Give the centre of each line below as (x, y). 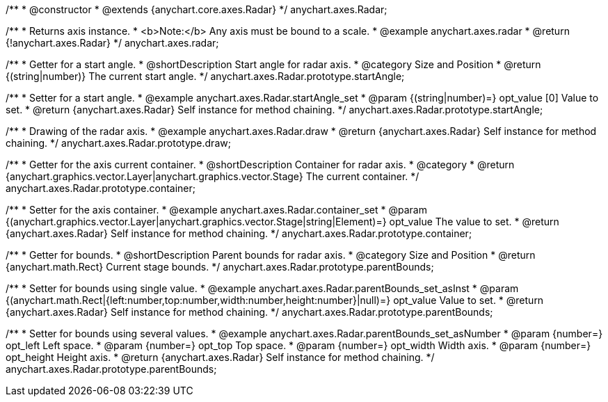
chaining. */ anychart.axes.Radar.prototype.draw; (118, 143)
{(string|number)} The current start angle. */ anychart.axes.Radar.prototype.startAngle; (205, 76)
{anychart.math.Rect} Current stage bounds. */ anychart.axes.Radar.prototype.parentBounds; (220, 267)
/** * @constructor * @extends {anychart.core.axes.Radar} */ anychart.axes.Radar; (197, 9)
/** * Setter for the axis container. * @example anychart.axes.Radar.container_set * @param (216, 210)
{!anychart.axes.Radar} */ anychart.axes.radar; (112, 43)
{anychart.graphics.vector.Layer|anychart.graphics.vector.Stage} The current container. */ (213, 176)
